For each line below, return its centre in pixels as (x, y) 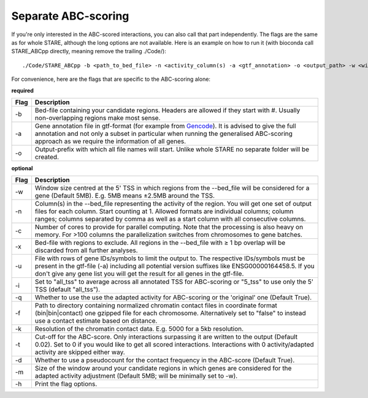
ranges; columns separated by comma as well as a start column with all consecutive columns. (170, 219)
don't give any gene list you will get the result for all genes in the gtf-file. (139, 274)
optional (22, 168)
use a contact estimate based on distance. (96, 321)
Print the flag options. (66, 384)
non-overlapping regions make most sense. (98, 118)
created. (47, 157)
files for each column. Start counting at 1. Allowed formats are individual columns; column (164, 211)
